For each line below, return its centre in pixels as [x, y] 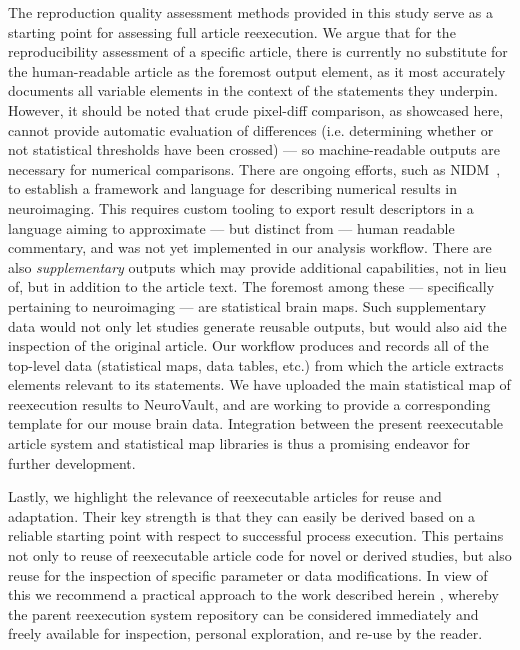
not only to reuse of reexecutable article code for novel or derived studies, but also [260, 555]
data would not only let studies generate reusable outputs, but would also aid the [257, 325]
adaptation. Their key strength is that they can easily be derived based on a [242, 515]
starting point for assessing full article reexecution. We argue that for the [232, 31]
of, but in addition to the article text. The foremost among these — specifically [251, 286]
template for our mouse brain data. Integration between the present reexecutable [256, 423]
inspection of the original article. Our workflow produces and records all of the [248, 345]
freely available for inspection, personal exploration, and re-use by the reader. [245, 633]
